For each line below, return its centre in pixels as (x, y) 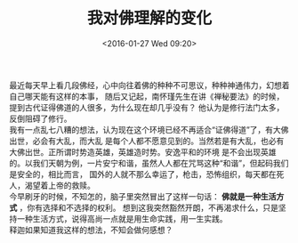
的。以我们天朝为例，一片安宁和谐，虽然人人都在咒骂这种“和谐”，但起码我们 (149, 163)
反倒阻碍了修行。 (40, 118)
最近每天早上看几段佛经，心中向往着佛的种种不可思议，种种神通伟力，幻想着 (149, 85)
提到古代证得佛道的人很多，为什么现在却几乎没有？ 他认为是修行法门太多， (147, 107)
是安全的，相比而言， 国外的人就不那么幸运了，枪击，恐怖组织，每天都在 (143, 174)
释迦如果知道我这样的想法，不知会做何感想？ (91, 230)
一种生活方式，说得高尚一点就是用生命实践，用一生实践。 (122, 218)
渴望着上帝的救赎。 (60, 185)
